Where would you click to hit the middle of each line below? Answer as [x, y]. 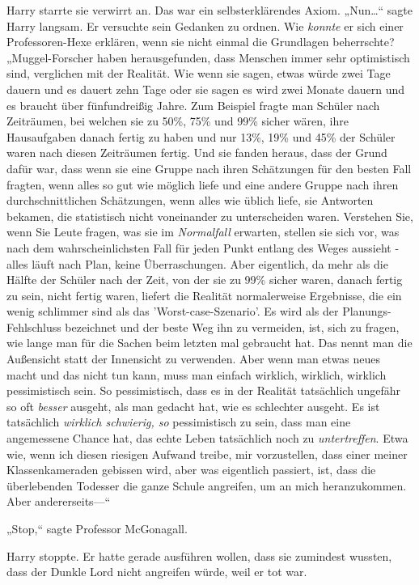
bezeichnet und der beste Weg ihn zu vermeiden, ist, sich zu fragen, [232, 326]
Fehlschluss [34, 326]
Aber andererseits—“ [59, 501]
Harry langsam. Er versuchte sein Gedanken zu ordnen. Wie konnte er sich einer [205, 25]
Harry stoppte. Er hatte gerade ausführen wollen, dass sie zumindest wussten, [199, 555]
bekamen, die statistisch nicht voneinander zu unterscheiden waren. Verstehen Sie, [210, 216]
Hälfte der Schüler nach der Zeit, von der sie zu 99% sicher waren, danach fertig [205, 280]
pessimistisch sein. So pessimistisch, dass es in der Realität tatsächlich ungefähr [203, 390]
